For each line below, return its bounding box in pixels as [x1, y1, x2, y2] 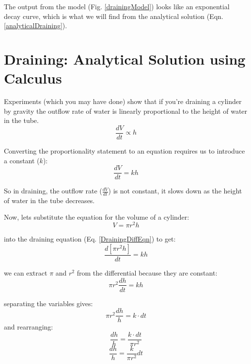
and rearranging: [4, 322, 53, 332]
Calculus [4, 68, 62, 88]
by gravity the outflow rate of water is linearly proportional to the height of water [4, 105, 248, 116]
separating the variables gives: [4, 298, 93, 308]
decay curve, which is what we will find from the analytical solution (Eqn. [4, 11, 223, 21]
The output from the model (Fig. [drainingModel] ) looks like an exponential [4, 1, 230, 11]
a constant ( [4, 155, 40, 165]
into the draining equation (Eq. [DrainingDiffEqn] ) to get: [4, 234, 176, 244]
